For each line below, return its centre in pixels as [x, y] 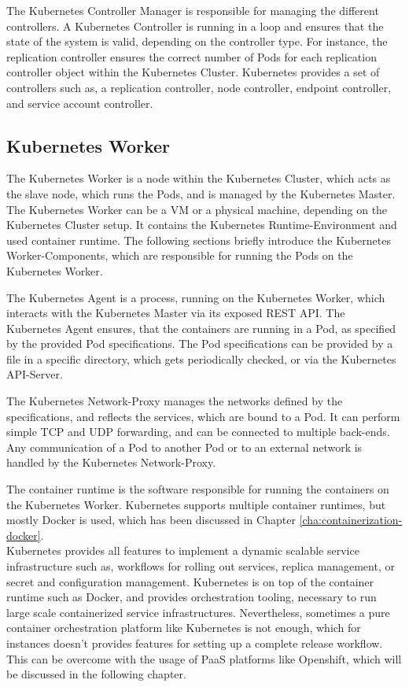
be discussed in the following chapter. [96, 674]
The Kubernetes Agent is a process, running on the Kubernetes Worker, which [196, 297]
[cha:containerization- [351, 520]
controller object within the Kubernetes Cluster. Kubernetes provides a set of [193, 72]
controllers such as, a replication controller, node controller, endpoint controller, [199, 87]
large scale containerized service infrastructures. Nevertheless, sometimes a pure [198, 612]
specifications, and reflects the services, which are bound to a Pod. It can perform [203, 416]
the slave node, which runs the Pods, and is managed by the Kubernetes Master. [201, 193]
